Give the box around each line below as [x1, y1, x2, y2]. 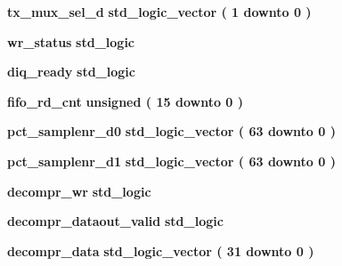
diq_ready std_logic [7, 62, 135, 81]
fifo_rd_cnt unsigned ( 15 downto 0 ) [7, 92, 244, 110]
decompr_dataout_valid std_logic [7, 212, 224, 230]
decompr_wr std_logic [7, 181, 151, 200]
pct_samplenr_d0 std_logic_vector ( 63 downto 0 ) [7, 122, 336, 141]
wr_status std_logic [7, 32, 135, 51]
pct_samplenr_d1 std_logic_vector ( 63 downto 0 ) [7, 151, 336, 170]
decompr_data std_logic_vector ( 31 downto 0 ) [7, 241, 314, 260]
